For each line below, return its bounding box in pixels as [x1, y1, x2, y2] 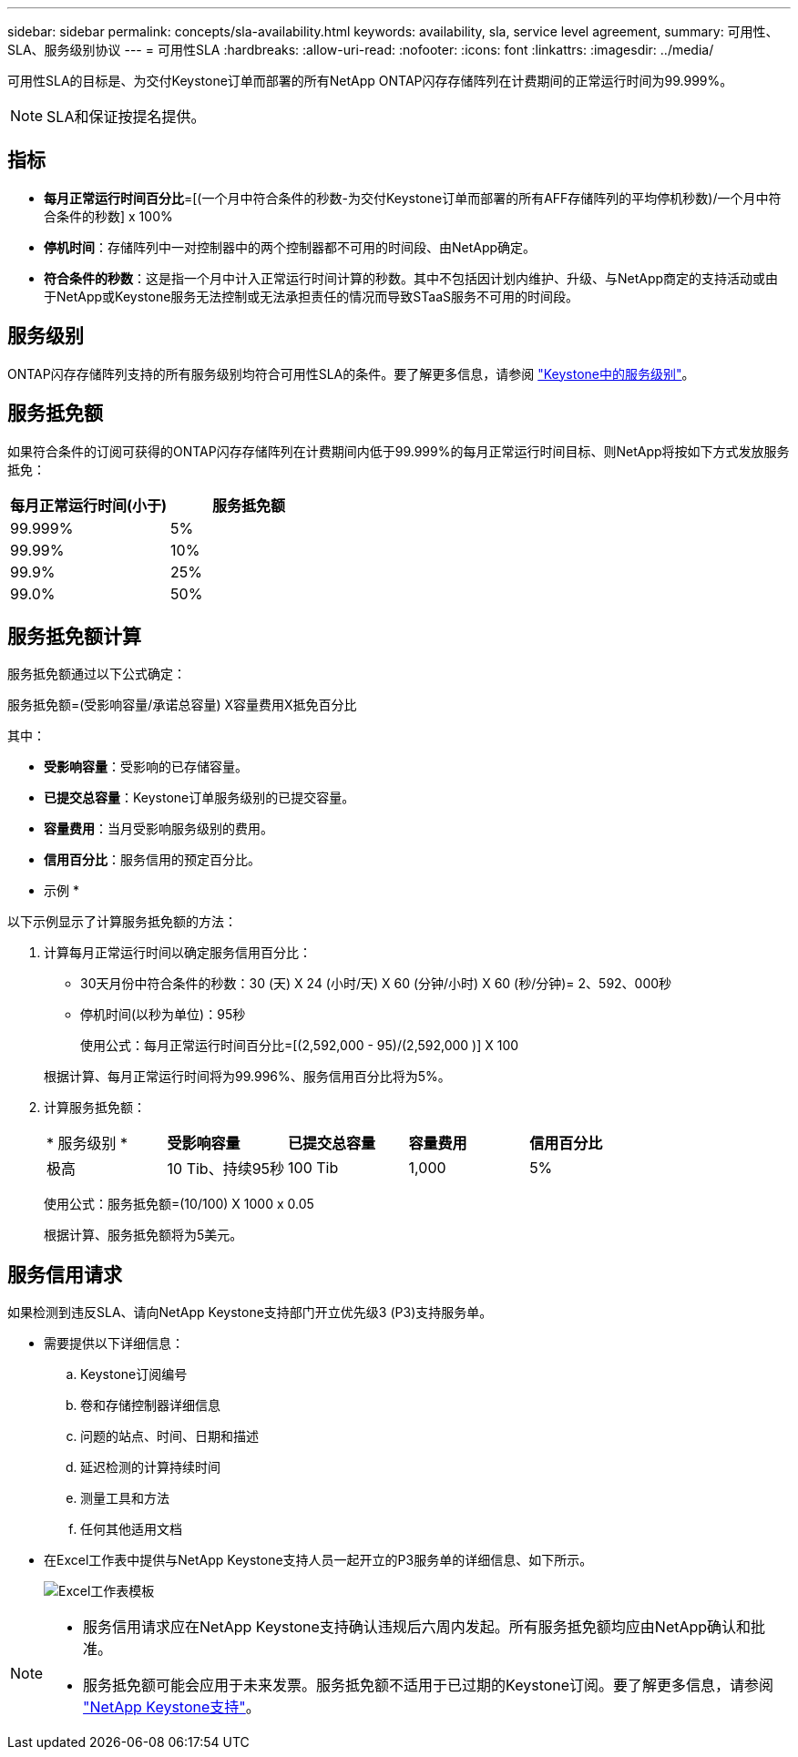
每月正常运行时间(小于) [10, 495, 168, 515]
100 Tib [288, 1159, 339, 1178]
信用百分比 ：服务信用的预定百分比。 [44, 852, 261, 868]
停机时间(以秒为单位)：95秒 [80, 1006, 246, 1023]
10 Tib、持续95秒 [167, 1159, 285, 1179]
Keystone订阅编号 [80, 1366, 188, 1383]
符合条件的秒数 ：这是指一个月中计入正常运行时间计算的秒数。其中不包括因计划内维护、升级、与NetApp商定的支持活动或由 [44, 270, 779, 286]
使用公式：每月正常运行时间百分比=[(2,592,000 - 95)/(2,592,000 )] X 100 [80, 1037, 519, 1054]
